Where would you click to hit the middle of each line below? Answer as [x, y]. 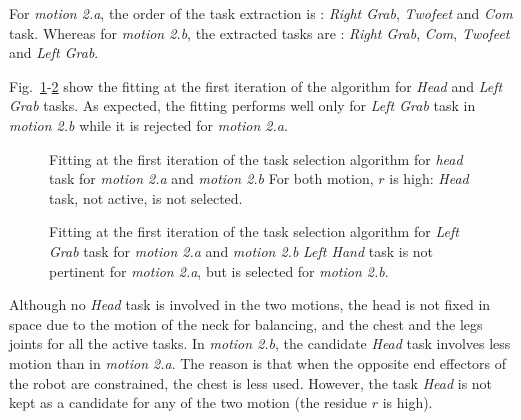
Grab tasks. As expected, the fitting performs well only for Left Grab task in [242, 105]
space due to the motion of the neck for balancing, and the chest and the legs [246, 323]
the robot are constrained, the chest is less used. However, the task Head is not [251, 382]
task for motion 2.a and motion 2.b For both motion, [211, 178]
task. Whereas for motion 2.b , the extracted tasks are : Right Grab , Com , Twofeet [259, 32]
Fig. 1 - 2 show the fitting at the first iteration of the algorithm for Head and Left [256, 85]
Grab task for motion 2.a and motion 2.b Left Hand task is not [241, 250]
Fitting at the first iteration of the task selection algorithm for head [256, 158]
